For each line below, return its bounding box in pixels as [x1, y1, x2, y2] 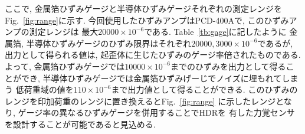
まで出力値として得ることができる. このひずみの [111, 83, 298, 96]
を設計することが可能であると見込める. [5, 117, 156, 130]
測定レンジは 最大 [29, 25, 99, 38]
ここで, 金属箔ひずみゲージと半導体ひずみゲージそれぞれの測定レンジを [5, 2, 282, 14]
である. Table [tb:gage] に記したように [144, 25, 287, 38]
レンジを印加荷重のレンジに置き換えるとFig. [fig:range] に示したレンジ [5, 94, 276, 107]
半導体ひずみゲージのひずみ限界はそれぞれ [26, 37, 192, 49]
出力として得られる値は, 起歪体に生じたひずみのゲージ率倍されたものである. [5, 48, 301, 61]
